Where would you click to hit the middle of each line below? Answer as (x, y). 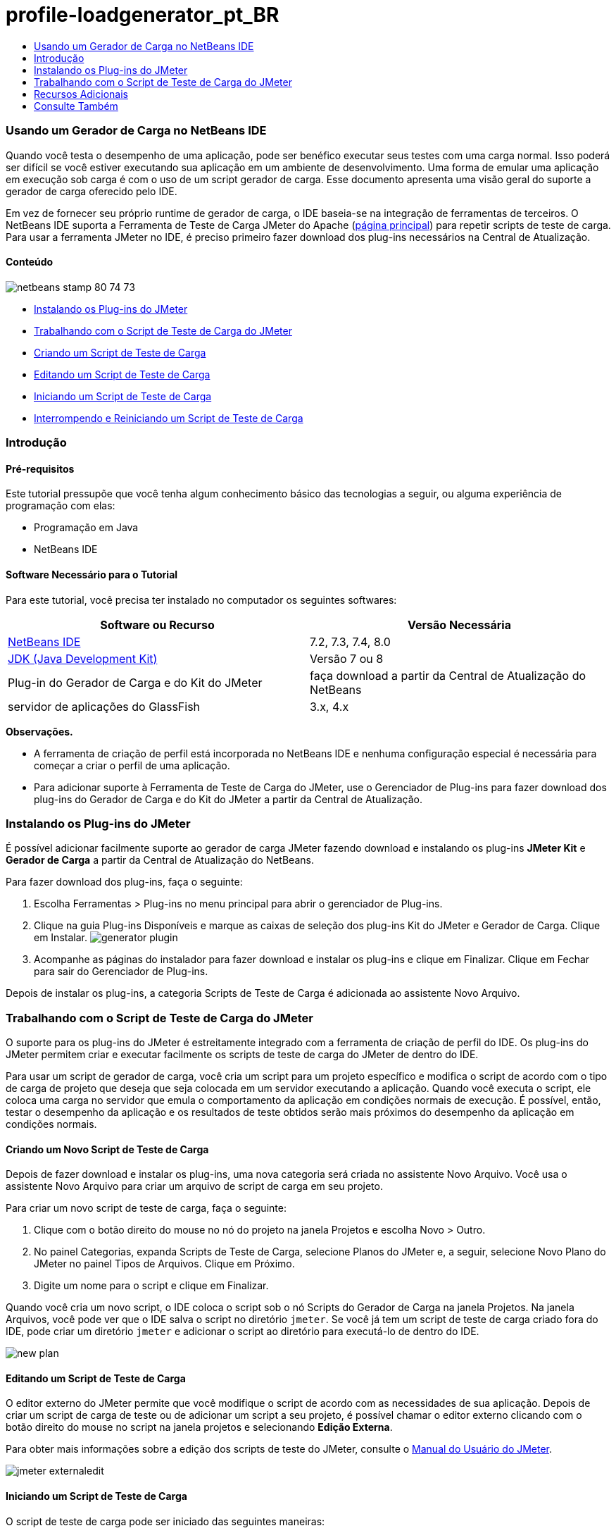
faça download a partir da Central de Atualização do (448, 675)
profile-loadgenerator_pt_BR (143, 15)
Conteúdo (30, 262)
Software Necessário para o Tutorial (92, 574)
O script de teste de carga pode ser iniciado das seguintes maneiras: (165, 1521)
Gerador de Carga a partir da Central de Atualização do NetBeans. (160, 860)
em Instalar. (61, 938)
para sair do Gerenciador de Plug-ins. (121, 972)
